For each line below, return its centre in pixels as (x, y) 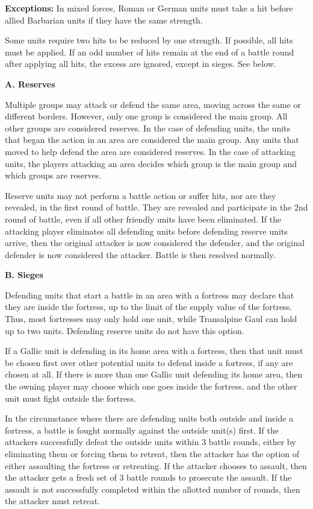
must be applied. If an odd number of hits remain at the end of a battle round (150, 52)
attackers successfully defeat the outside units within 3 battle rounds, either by (150, 442)
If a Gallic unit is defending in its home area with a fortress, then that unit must (154, 351)
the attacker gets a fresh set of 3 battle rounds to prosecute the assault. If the (148, 477)
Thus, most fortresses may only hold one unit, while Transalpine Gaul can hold (151, 319)
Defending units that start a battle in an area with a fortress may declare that (150, 295)
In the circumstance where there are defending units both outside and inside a (149, 418)
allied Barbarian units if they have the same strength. (104, 20)
